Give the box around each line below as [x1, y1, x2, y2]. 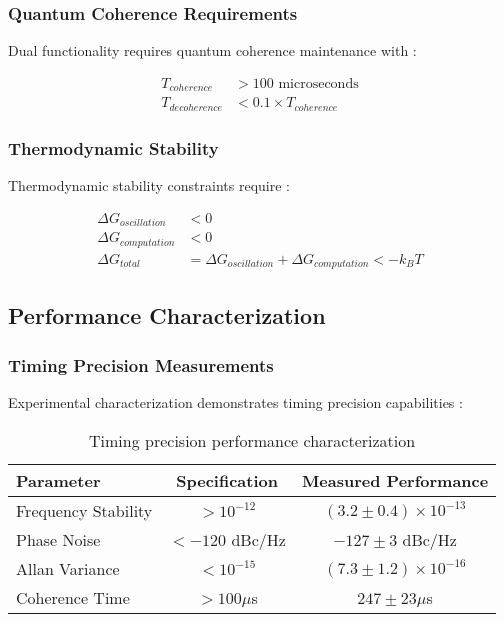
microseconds [278, 76, 359, 91]
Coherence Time [16, 585, 130, 609]
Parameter [16, 468, 101, 492]
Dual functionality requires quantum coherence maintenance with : [8, 40, 417, 61]
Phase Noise [16, 527, 101, 551]
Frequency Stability [16, 498, 153, 522]
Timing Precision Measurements [8, 352, 274, 377]
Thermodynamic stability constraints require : [8, 175, 290, 195]
